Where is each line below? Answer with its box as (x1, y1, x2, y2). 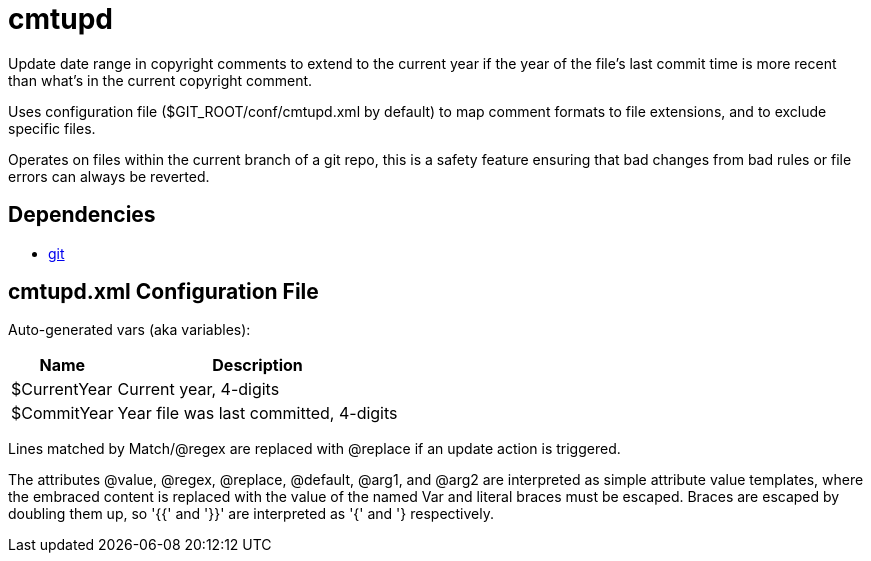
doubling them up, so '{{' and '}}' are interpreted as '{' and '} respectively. (8, 505, 495, 523)
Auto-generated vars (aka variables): (8, 321, 251, 339)
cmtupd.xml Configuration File (8, 279, 319, 305)
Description (212, 355, 303, 376)
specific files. (8, 119, 96, 137)
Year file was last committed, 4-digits (117, 403, 398, 424)
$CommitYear (11, 403, 114, 424)
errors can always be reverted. (8, 167, 210, 185)
